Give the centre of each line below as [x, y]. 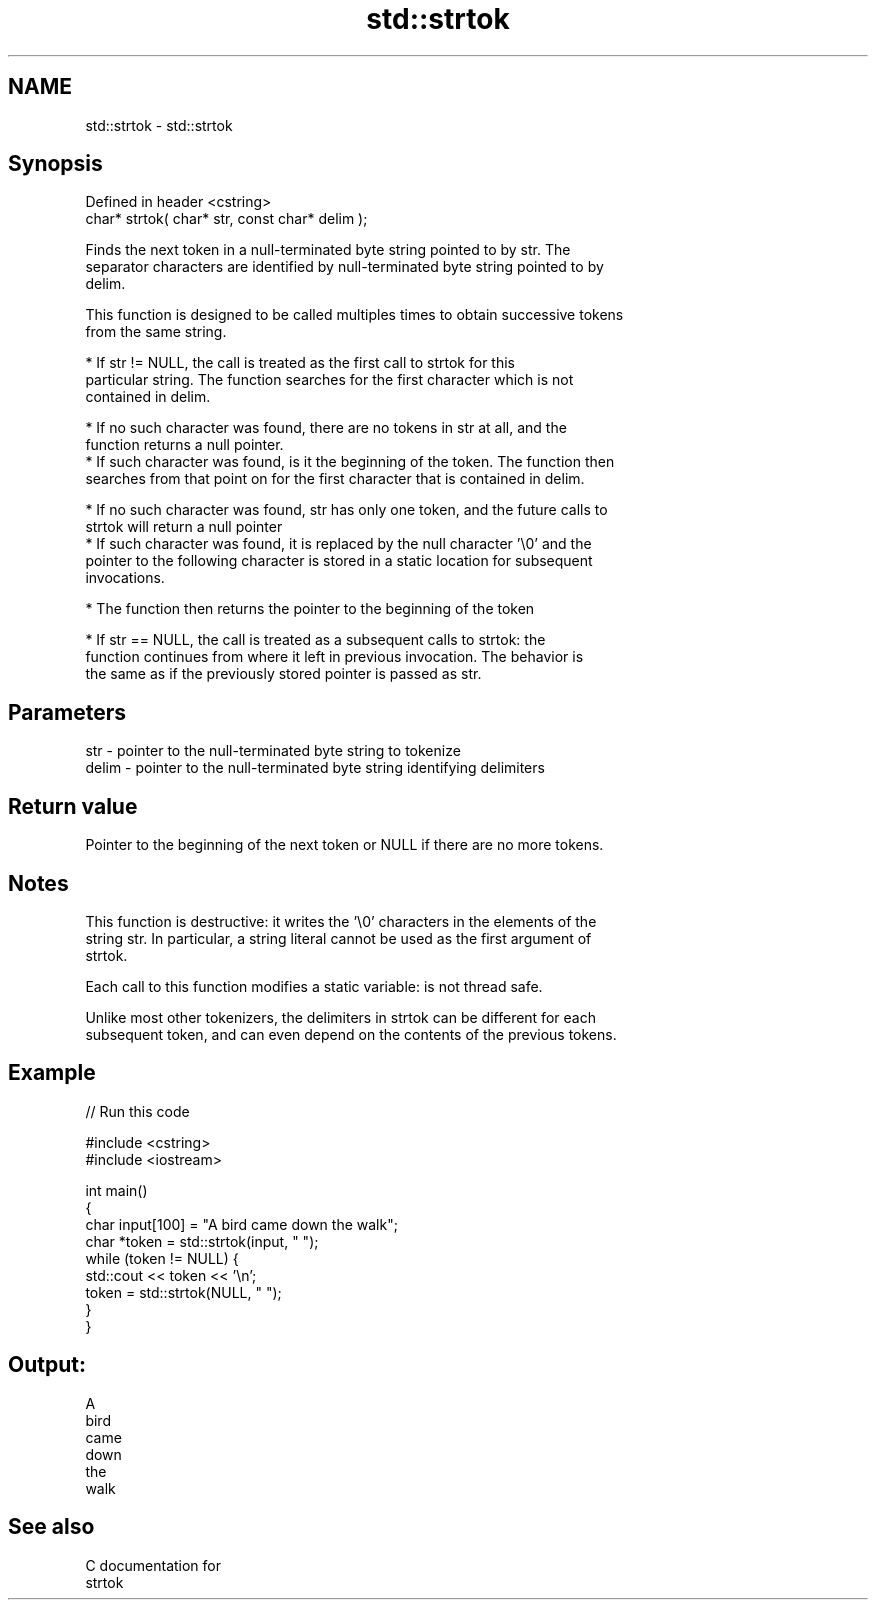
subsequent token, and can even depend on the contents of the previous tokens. [351, 1034]
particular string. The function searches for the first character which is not [329, 380]
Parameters [67, 712]
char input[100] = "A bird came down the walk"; [241, 1224]
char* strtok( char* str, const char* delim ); [226, 219]
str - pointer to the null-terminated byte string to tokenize [273, 751]
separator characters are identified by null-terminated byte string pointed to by [344, 267]
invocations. [125, 578]
